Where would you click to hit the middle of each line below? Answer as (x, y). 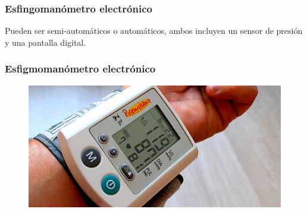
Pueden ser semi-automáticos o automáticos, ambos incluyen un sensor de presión (154, 31)
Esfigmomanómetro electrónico (80, 69)
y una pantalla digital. (46, 42)
